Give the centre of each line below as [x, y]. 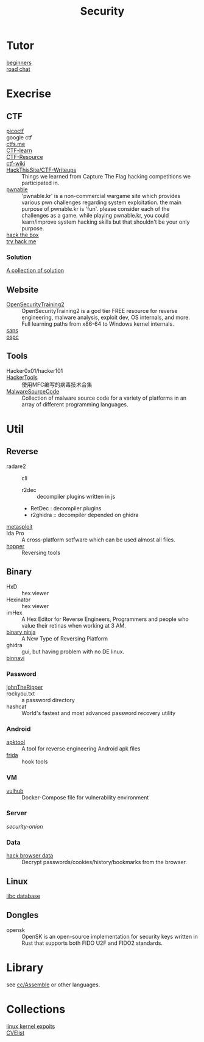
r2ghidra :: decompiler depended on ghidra [84, 515]
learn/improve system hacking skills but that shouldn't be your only [106, 222]
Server [17, 813]
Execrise [29, 94]
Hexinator [19, 600]
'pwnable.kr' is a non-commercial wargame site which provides [101, 196]
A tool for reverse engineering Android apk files [81, 749]
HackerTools [22, 377]
